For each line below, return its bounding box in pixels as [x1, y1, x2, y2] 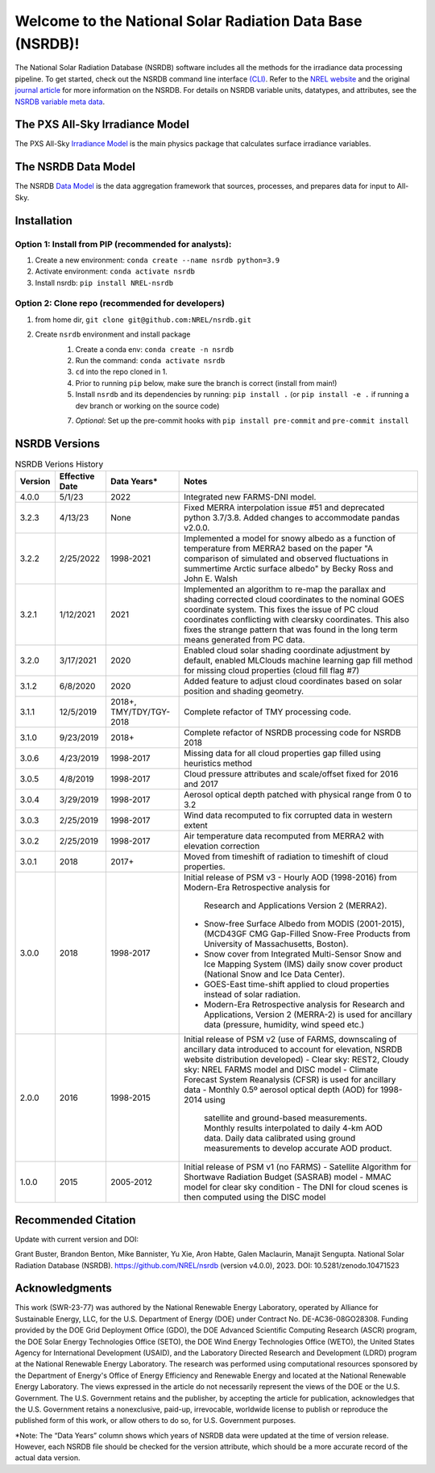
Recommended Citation [14, 1213, 136, 1227]
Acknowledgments [14, 1282, 113, 1295]
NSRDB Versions [14, 437, 101, 450]
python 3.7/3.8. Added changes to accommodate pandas [184, 513, 400, 524]
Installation [14, 214, 72, 228]
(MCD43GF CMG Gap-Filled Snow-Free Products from [204, 928, 411, 939]
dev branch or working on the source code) [75, 400, 220, 411]
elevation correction [184, 840, 260, 852]
